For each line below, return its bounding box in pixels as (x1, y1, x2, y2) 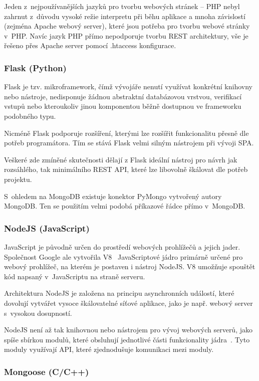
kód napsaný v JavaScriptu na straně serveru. (4, 271, 145, 281)
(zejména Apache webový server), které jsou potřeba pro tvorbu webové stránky (4, 21, 250, 31)
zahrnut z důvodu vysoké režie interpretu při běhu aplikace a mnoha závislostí (4, 11, 245, 21)
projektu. (4, 173, 32, 184)
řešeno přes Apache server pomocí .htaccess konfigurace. (4, 40, 176, 51)
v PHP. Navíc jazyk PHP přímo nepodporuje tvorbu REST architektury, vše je (4, 30, 248, 41)
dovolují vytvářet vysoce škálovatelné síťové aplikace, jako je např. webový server (4, 297, 253, 308)
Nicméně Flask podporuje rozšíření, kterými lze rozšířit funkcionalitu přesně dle (4, 127, 249, 138)
